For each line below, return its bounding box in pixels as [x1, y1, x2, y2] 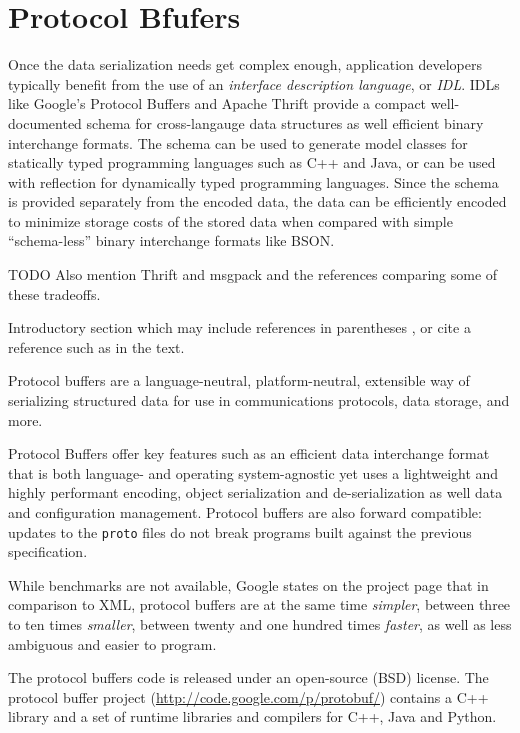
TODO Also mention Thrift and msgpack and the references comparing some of [8, 264, 498, 285]
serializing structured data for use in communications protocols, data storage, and [8, 390, 510, 411]
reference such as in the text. [8, 336, 185, 357]
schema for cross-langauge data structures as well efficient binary [86, 112, 484, 133]
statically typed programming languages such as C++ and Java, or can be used [8, 152, 496, 173]
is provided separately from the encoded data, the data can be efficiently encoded [8, 191, 507, 212]
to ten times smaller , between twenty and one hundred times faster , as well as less [8, 614, 512, 635]
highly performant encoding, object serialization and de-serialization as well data [8, 482, 503, 503]
